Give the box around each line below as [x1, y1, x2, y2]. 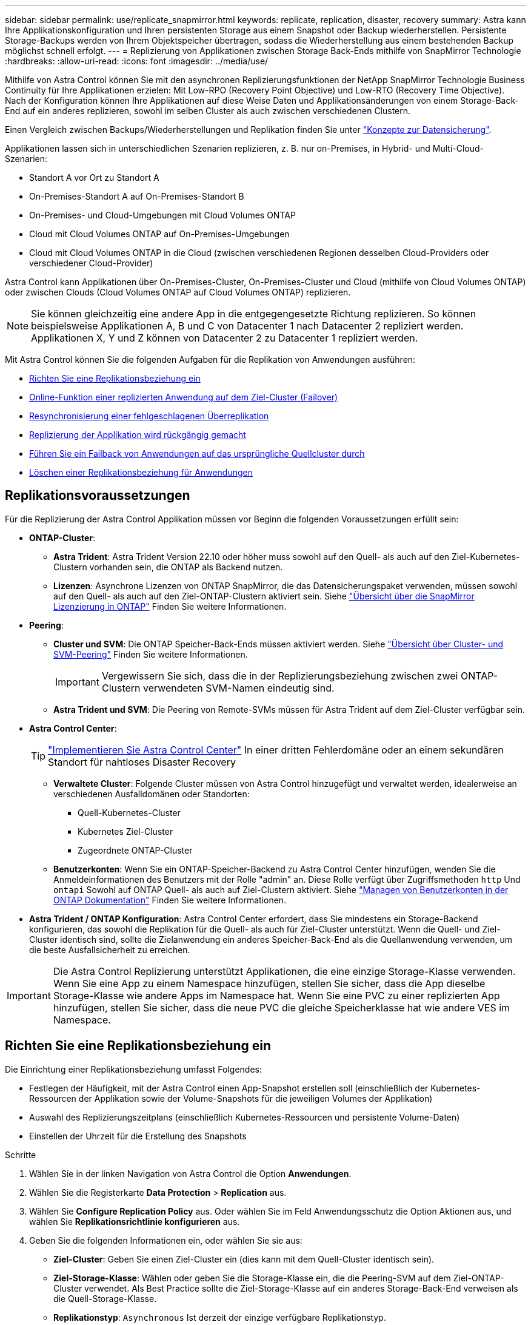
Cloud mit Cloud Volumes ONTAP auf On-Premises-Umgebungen [29, 229, 290, 239]
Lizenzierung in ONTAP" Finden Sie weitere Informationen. [53, 601, 287, 612]
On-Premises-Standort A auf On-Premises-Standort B [29, 191, 244, 201]
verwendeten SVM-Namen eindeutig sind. [143, 681, 335, 694]
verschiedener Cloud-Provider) [29, 258, 153, 268]
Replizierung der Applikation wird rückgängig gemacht [29, 430, 246, 440]
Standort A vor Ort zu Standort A [29, 172, 159, 183]
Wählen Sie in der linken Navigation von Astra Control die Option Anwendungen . [29, 1168, 352, 1179]
